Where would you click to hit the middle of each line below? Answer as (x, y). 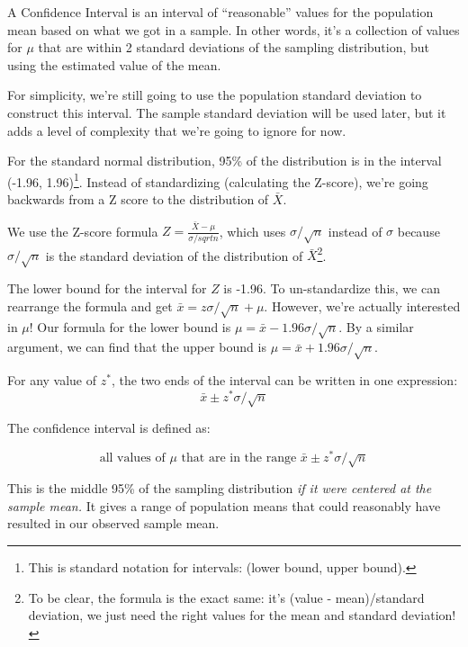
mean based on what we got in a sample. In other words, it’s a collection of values (234, 29)
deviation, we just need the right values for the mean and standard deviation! (242, 615)
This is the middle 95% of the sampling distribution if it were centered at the (220, 488)
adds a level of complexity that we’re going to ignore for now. (177, 130)
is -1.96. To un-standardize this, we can (332, 288)
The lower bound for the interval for (107, 288)
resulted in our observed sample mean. (113, 523)
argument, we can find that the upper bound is (137, 347)
